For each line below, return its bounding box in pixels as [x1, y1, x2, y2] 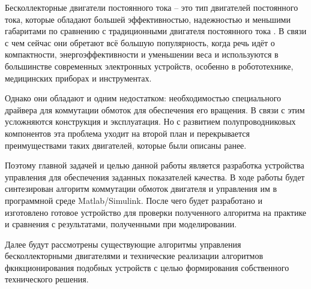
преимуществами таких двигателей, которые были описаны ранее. [5, 139, 247, 151]
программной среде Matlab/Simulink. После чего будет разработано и [5, 194, 262, 206]
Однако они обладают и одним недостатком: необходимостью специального [5, 92, 282, 104]
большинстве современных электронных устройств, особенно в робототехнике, [5, 59, 294, 72]
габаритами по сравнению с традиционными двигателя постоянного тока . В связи [5, 25, 307, 37]
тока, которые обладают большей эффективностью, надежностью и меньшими [5, 13, 291, 25]
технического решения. [5, 273, 89, 285]
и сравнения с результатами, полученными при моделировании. [5, 218, 237, 230]
